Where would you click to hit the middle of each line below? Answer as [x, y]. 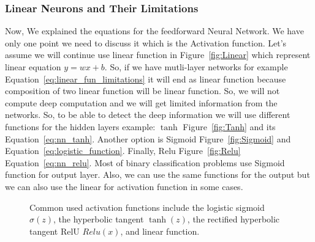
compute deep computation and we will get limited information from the [141, 102]
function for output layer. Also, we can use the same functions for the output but [157, 174]
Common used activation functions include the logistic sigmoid [147, 207]
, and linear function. [160, 231]
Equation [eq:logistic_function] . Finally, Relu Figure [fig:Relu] [123, 151]
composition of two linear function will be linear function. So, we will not [142, 91]
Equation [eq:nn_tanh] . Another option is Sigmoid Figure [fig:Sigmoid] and [148, 138]
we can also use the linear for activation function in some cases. [124, 186]
